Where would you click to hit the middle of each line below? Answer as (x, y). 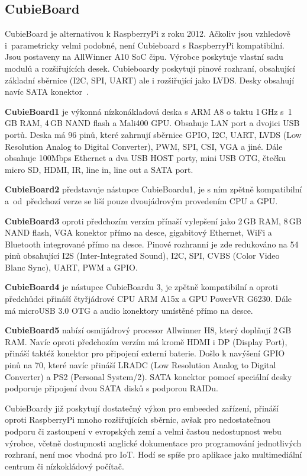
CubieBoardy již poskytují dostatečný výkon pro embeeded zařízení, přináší (142, 408)
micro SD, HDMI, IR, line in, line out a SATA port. (99, 169)
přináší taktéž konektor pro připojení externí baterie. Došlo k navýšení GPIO (145, 353)
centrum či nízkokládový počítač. (64, 466)
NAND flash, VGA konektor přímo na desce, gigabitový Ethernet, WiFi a (138, 232)
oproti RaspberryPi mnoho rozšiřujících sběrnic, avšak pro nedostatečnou (138, 419)
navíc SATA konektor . (47, 91)
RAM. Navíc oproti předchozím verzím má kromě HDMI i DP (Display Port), (146, 341)
